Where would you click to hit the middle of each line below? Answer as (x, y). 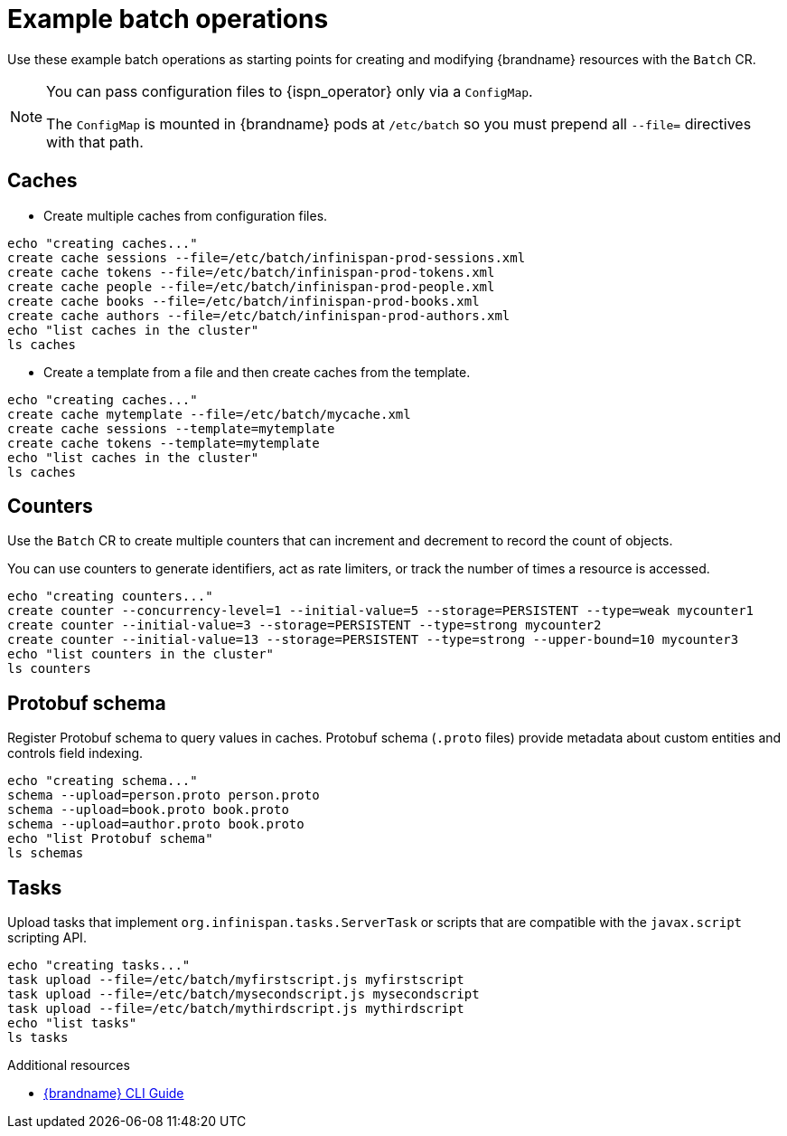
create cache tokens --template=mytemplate (164, 443)
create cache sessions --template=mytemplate (171, 428)
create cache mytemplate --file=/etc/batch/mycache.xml (209, 414)
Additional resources (69, 1065)
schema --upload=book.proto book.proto (148, 810)
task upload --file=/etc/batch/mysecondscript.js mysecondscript (244, 994)
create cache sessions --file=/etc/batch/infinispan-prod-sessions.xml (267, 257)
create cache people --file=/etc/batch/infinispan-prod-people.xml (251, 286)
